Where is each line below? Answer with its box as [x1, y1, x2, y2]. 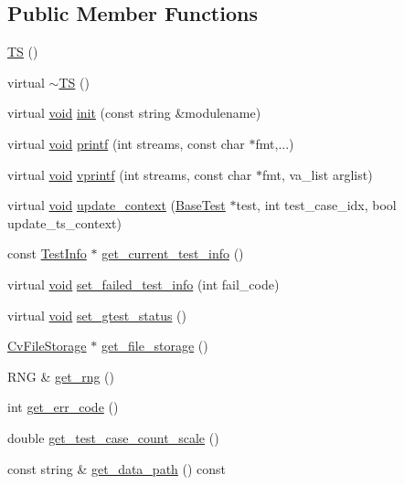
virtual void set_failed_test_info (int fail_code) [7, 274, 280, 293]
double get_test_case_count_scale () [7, 427, 219, 447]
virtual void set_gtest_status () [7, 305, 186, 324]
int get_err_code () [7, 397, 119, 416]
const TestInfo [7, 244, 87, 263]
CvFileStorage [7, 336, 87, 355]
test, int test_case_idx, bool [236, 195, 397, 215]
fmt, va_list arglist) [261, 164, 373, 184]
